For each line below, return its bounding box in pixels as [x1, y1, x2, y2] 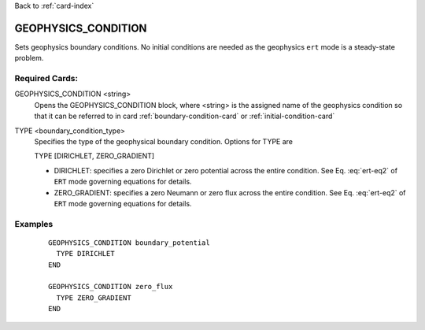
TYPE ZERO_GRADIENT [56, 293, 131, 302]
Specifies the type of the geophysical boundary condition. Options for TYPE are [34, 137, 294, 146]
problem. [14, 54, 44, 63]
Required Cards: [14, 73, 79, 84]
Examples [14, 218, 54, 229]
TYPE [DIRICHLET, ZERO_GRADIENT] [34, 151, 155, 161]
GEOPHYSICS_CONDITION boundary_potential [48, 238, 210, 247]
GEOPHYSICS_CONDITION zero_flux [48, 282, 173, 291]
